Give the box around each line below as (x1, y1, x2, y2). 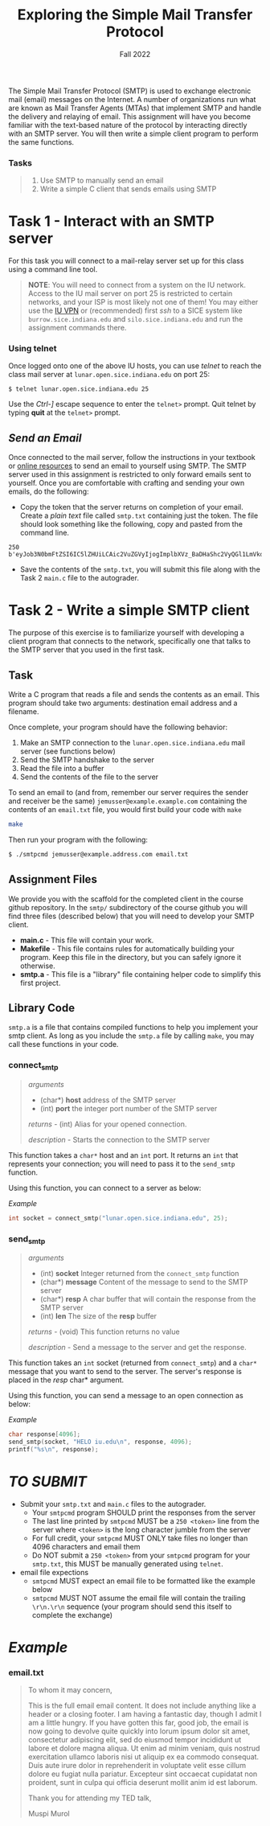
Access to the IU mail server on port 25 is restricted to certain (27, 289, 233, 298)
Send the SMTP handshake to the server (19, 755, 155, 765)
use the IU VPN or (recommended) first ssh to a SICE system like (27, 306, 243, 315)
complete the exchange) (31, 1610, 113, 1619)
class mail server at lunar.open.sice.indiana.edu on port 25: (8, 370, 211, 380)
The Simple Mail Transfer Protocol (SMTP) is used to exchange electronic (8, 86, 252, 96)
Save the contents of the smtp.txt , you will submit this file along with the (19, 564, 261, 574)
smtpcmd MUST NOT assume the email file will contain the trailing (31, 1593, 246, 1602)
